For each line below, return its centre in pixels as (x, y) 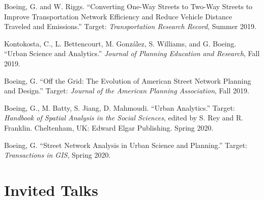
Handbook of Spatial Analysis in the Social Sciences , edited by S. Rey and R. (124, 118)
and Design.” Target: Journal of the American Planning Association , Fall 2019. (127, 91)
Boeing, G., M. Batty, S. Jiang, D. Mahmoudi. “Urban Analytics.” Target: (120, 107)
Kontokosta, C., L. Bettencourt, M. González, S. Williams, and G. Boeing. (120, 43)
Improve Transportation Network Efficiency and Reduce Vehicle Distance (118, 16)
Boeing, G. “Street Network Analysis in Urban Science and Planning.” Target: (126, 145)
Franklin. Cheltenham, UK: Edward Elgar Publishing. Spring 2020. (109, 127)
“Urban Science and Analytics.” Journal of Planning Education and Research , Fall (132, 53)
